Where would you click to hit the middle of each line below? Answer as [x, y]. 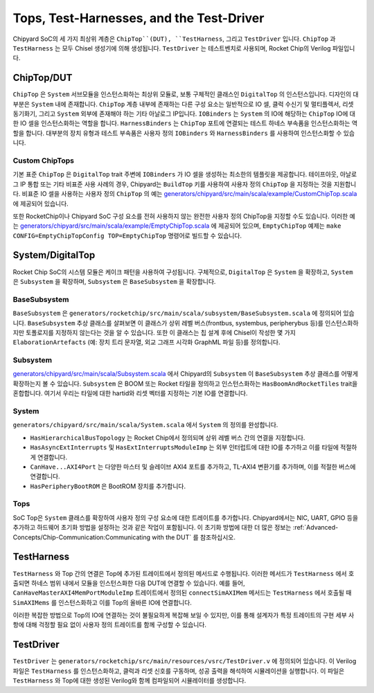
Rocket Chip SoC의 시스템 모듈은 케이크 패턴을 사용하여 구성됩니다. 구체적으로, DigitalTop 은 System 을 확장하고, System [183, 272]
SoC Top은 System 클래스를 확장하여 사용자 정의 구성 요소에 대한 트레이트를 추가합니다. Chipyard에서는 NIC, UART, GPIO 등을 [186, 517]
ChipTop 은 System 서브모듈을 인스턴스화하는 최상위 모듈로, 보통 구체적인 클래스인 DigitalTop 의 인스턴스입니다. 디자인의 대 [186, 94]
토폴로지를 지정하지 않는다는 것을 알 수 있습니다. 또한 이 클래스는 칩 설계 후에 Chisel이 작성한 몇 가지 [160, 332]
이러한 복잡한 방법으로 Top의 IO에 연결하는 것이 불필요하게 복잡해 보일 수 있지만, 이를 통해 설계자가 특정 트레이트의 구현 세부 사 [184, 615]
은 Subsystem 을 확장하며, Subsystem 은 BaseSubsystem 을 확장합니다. [114, 281]
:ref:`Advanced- [315, 528]
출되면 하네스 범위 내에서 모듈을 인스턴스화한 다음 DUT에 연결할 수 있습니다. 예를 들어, [129, 583]
